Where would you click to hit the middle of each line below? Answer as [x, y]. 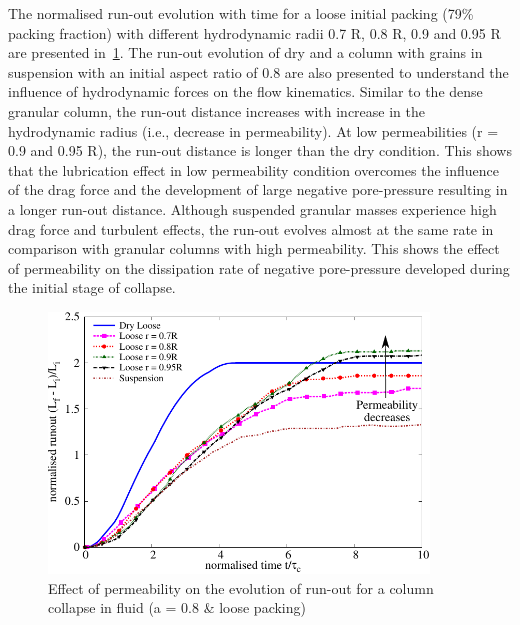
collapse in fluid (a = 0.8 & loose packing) [177, 607]
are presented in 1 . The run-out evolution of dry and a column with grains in [245, 52]
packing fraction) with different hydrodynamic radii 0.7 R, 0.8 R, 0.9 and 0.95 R [254, 32]
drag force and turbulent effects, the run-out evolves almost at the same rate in [251, 228]
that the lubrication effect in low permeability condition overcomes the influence [253, 169]
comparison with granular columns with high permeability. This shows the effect [254, 248]
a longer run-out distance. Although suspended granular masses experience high [252, 208]
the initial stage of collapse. [92, 287]
